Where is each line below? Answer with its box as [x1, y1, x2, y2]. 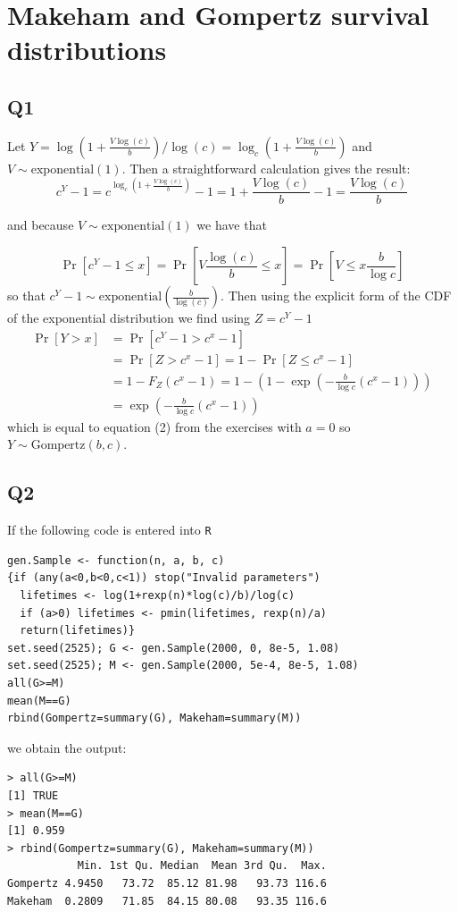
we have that [196, 215, 267, 234]
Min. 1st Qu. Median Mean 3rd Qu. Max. [77, 859, 327, 873]
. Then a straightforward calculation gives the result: [121, 158, 411, 177]
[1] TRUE [7, 789, 59, 802]
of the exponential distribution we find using [7, 308, 251, 327]
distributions [7, 31, 167, 68]
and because [7, 215, 74, 234]
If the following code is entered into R [7, 520, 212, 539]
